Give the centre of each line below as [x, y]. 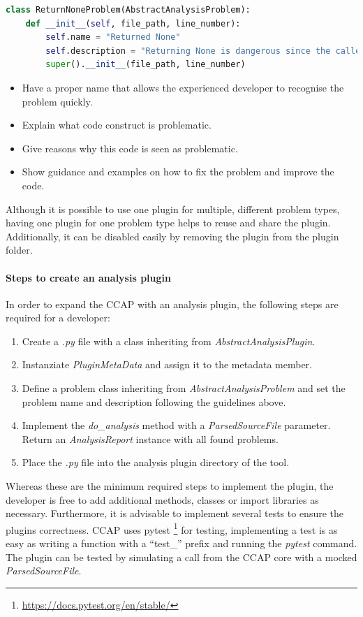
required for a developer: [58, 318]
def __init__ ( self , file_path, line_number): [133, 23]
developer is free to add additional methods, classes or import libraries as [162, 499]
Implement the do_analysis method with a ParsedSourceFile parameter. [176, 425]
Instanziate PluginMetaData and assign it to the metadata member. [167, 364]
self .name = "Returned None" [113, 37]
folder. [19, 250]
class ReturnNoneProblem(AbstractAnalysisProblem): [128, 10]
